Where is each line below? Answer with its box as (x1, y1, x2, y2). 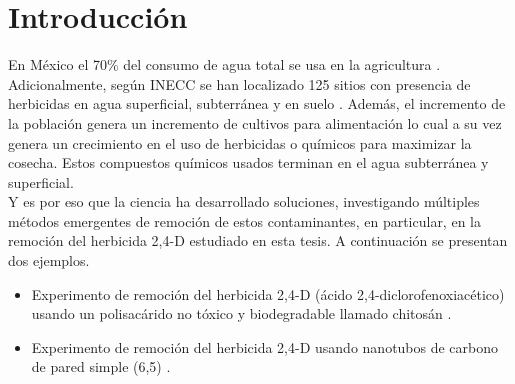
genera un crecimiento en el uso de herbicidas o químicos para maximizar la (8, 132, 472, 153)
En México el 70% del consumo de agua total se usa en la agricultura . (8, 54, 441, 75)
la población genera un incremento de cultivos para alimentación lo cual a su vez (8, 112, 502, 133)
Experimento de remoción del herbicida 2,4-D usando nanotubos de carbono (31, 336, 499, 357)
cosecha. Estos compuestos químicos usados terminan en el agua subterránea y (8, 152, 489, 173)
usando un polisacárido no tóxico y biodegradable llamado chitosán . (31, 303, 452, 324)
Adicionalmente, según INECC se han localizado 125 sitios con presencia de (8, 73, 471, 94)
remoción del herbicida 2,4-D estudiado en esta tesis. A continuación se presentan (8, 230, 508, 251)
